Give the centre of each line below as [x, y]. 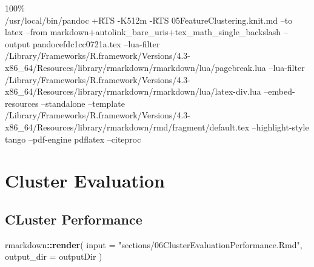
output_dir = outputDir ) [54, 256]
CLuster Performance [74, 219]
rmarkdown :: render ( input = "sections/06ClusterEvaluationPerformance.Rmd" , [154, 244]
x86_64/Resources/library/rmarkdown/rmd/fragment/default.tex [127, 127]
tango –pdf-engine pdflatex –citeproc [73, 139]
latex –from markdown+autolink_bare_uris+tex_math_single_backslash [143, 32]
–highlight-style [280, 127]
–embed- [279, 91]
